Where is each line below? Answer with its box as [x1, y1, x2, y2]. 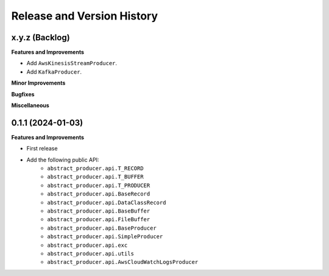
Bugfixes [11, 90, 35, 97]
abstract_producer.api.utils [47, 250, 134, 257]
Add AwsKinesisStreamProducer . [26, 60, 118, 67]
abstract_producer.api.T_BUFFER [47, 174, 144, 180]
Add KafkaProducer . [26, 68, 82, 76]
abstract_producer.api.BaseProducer [47, 224, 157, 232]
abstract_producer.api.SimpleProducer [47, 233, 163, 240]
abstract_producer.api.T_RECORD [47, 165, 144, 172]
